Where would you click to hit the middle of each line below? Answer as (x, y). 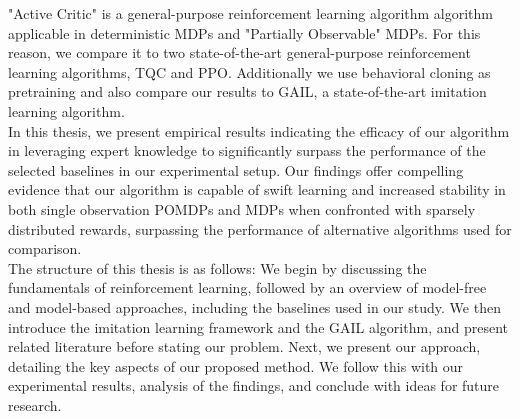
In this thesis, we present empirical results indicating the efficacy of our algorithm (259, 130)
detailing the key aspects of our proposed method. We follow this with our (236, 365)
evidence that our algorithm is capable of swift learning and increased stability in (257, 189)
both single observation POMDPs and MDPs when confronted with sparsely (242, 208)
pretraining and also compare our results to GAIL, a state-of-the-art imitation (247, 91)
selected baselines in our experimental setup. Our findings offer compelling (236, 169)
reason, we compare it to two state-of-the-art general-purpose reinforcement (239, 52)
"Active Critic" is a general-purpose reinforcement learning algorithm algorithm (250, 13)
